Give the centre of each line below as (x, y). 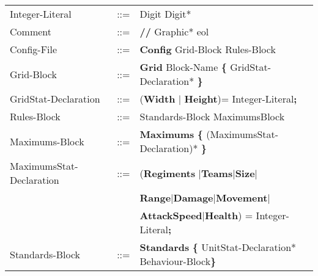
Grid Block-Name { (183, 67)
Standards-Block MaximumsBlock (212, 116)
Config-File (34, 49)
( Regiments (168, 173)
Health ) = (229, 215)
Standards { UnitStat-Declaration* (218, 247)
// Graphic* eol (174, 31)
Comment (31, 31)
